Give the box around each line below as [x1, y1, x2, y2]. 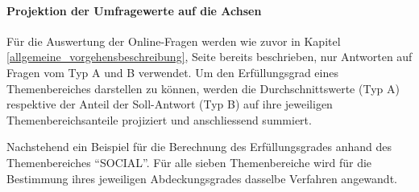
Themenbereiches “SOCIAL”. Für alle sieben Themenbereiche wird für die [6, 153, 372, 170]
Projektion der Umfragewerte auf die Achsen [6, 2, 262, 18]
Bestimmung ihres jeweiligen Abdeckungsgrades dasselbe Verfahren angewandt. [6, 170, 397, 186]
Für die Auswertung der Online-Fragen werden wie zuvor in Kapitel [6, 32, 341, 49]
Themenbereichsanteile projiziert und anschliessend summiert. [6, 111, 312, 128]
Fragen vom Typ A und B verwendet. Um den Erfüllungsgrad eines [6, 63, 338, 80]
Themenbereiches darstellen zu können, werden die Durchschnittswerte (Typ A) [6, 80, 400, 96]
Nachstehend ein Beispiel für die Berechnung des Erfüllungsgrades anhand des [6, 138, 392, 155]
